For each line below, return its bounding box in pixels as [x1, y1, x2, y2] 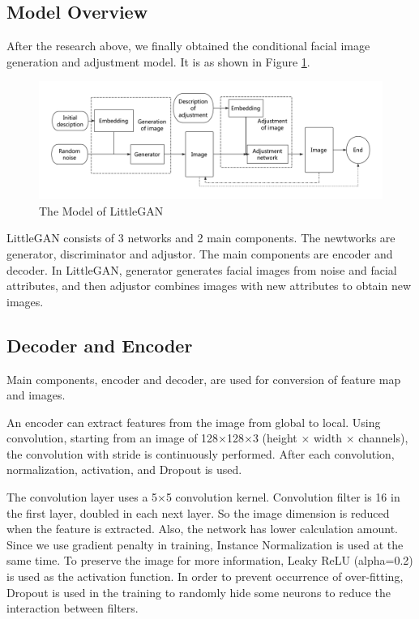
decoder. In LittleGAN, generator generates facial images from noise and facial [6, 261, 397, 278]
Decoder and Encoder [6, 332, 193, 357]
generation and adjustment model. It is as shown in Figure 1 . [6, 53, 310, 70]
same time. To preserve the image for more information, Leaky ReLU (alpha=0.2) [6, 552, 413, 569]
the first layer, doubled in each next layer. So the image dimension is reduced [6, 504, 390, 521]
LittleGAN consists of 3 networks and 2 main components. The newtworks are [6, 229, 395, 246]
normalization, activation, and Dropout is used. [6, 461, 242, 478]
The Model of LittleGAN [39, 202, 164, 219]
